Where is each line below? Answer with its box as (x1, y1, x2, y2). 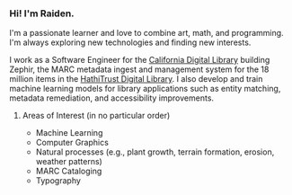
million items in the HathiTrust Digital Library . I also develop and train (9, 74, 263, 84)
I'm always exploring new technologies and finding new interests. (9, 37, 252, 48)
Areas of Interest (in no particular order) (22, 111, 171, 121)
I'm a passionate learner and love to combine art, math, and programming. (9, 28, 285, 39)
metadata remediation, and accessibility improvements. (9, 93, 214, 103)
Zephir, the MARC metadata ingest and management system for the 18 (9, 64, 270, 75)
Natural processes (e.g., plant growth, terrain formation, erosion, (35, 146, 275, 157)
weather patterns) (35, 156, 103, 167)
